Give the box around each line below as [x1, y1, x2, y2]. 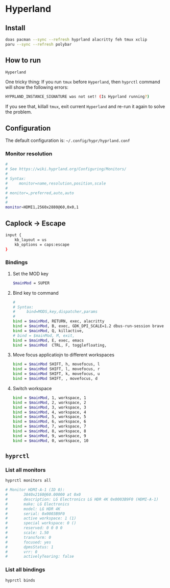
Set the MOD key [12, 270, 48, 277]
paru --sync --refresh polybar [5, 42, 72, 47]
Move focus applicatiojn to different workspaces [12, 352, 115, 358]
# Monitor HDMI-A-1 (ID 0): [5, 488, 65, 493]
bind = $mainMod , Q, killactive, [12, 328, 84, 333]
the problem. [5, 109, 32, 115]
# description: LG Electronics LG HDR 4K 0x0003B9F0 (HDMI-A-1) [5, 497, 159, 502]
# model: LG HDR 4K [5, 506, 60, 512]
